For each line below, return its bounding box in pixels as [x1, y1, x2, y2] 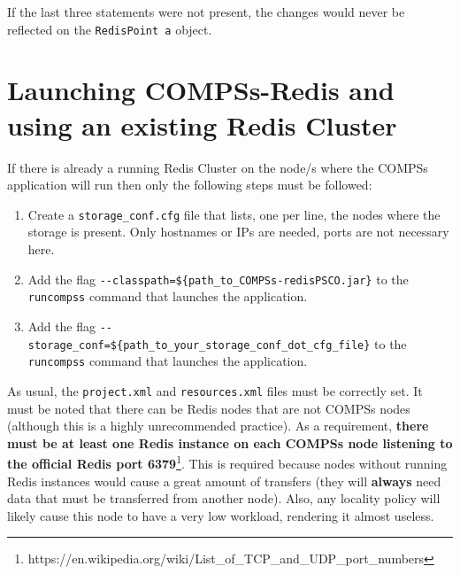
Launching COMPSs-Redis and [7, 72, 395, 108]
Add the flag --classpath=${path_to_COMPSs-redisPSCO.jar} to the [27, 269, 409, 288]
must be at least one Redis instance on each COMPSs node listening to [7, 433, 453, 452]
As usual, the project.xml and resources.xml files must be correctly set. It [7, 381, 423, 399]
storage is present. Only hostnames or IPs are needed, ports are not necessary [27, 222, 449, 241]
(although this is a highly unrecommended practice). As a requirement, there [7, 416, 429, 435]
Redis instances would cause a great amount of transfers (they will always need [7, 471, 441, 490]
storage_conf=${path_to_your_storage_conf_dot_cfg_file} [27, 338, 371, 352]
